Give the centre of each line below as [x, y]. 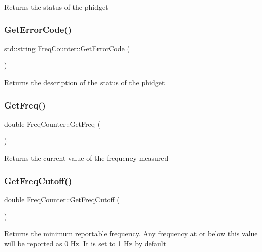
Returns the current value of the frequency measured [86, 158]
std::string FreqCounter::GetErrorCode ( [67, 48]
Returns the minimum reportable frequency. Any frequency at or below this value [131, 233]
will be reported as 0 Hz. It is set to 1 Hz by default [85, 243]
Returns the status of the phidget [56, 7]
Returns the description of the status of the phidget [85, 82]
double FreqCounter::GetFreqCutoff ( [62, 199]
